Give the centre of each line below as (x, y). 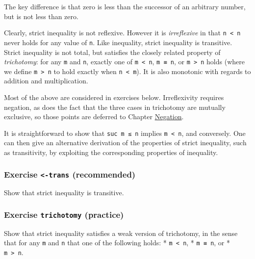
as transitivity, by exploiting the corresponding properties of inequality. (111, 152)
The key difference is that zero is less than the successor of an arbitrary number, (125, 6)
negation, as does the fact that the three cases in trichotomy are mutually (115, 107)
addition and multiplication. (46, 81)
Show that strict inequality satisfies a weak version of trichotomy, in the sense (121, 233)
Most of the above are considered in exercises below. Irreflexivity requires (114, 97)
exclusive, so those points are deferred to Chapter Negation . (94, 117)
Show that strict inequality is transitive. (64, 193)
